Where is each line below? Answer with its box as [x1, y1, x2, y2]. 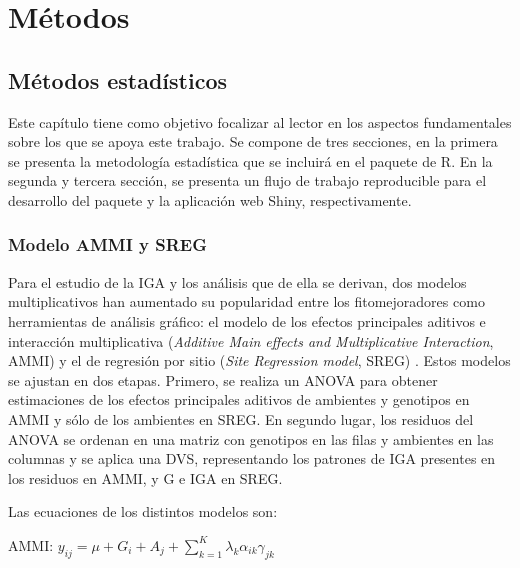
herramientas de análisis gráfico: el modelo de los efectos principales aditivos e [8, 310, 486, 331]
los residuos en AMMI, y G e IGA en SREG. [8, 467, 283, 488]
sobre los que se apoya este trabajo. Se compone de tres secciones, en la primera [8, 131, 498, 152]
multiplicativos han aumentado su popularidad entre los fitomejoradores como [8, 291, 485, 312]
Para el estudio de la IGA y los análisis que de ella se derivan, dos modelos [8, 271, 467, 292]
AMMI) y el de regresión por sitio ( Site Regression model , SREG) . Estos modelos [8, 350, 511, 371]
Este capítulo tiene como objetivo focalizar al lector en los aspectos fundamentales [8, 111, 512, 132]
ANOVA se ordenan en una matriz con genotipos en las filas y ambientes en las [8, 428, 494, 449]
